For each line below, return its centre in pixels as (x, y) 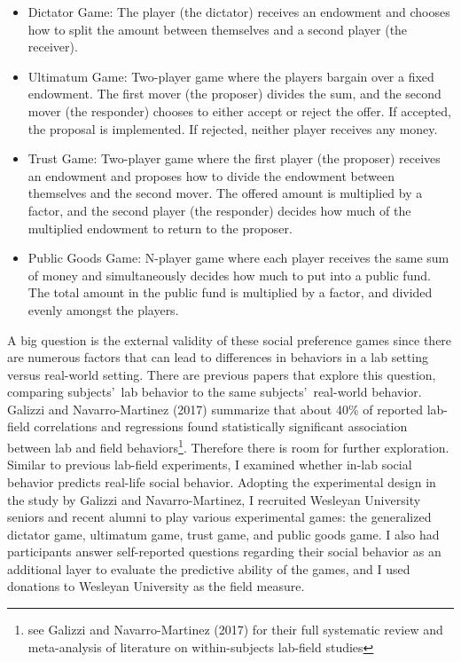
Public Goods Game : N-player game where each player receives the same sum (238, 258)
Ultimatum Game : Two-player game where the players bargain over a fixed (231, 76)
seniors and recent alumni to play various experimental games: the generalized (219, 517)
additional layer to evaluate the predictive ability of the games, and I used (209, 568)
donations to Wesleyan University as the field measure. (156, 586)
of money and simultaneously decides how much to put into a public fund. (229, 275)
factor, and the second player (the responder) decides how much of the (219, 210)
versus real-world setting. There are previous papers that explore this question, (222, 374)
